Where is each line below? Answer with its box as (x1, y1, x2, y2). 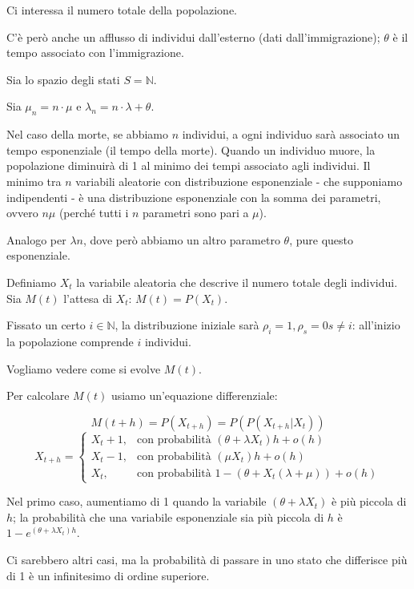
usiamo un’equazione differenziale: (111, 387, 278, 404)
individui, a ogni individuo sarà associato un (182, 126, 400, 143)
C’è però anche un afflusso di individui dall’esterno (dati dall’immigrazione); (6, 28, 380, 45)
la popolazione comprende (6, 333, 134, 349)
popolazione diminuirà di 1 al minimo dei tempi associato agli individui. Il (6, 157, 371, 174)
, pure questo (289, 231, 354, 248)
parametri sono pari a (143, 204, 249, 221)
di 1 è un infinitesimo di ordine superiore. (6, 567, 210, 583)
